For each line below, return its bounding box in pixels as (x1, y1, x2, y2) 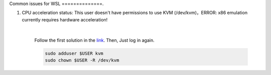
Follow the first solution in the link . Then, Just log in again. (34, 37, 155, 43)
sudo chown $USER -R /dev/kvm (45, 57, 119, 63)
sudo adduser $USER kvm (45, 50, 104, 56)
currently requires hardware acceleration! (22, 16, 108, 22)
